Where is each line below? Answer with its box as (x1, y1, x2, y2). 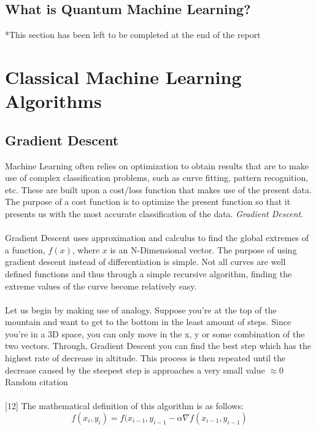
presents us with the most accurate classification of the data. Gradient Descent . (5, 207, 304, 220)
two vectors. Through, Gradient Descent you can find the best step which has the (5, 339, 311, 352)
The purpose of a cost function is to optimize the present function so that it (5, 195, 291, 208)
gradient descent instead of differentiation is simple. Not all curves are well (5, 255, 286, 268)
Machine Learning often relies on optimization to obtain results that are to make (5, 159, 309, 172)
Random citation (5, 375, 68, 388)
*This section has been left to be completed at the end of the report (5, 28, 261, 41)
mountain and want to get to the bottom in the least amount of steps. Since (5, 315, 291, 328)
